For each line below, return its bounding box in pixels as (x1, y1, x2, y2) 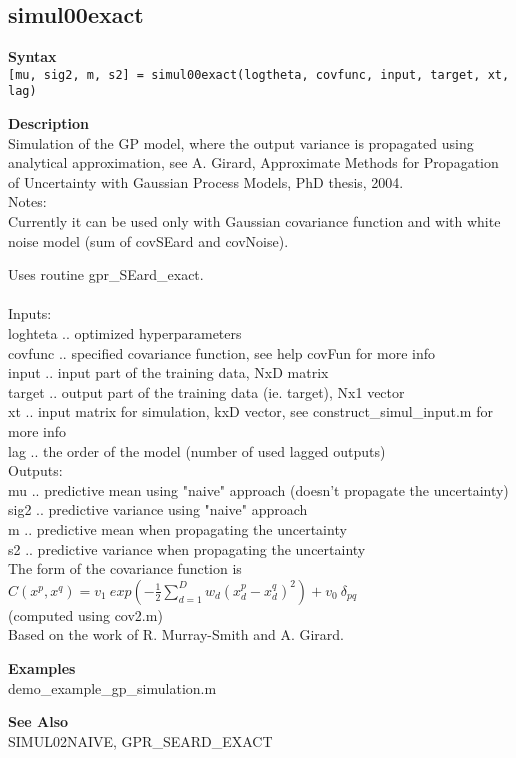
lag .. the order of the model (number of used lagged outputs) (8, 440, 386, 461)
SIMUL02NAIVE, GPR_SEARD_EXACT (8, 730, 273, 751)
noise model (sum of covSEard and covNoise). (8, 230, 289, 251)
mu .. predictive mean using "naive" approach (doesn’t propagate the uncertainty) (8, 479, 509, 500)
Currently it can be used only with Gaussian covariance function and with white (8, 211, 501, 232)
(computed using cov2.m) (8, 604, 163, 625)
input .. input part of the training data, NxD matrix (8, 362, 329, 383)
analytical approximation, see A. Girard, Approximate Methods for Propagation (8, 152, 499, 173)
